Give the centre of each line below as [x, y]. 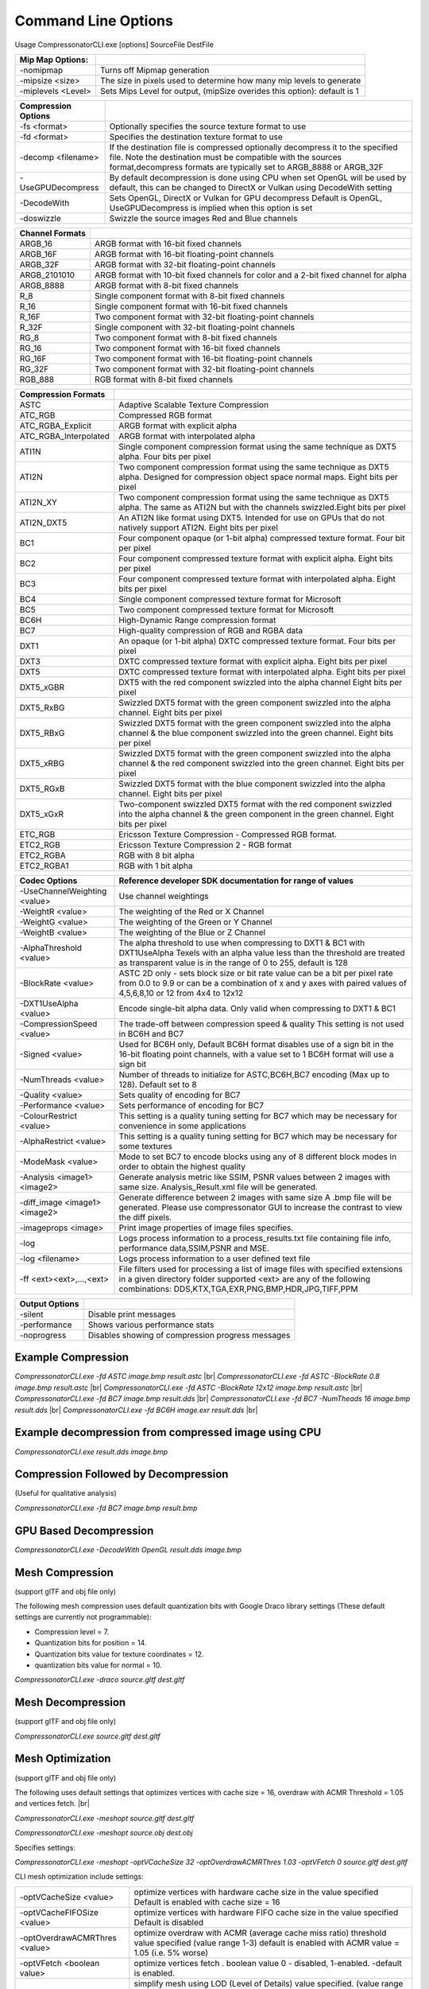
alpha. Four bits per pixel [165, 456]
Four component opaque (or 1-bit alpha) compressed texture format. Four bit [262, 538]
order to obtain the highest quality [182, 1166]
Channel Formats [53, 233]
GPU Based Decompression [84, 1530]
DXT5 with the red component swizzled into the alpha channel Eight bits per [261, 682]
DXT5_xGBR [42, 687]
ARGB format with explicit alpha [178, 426]
